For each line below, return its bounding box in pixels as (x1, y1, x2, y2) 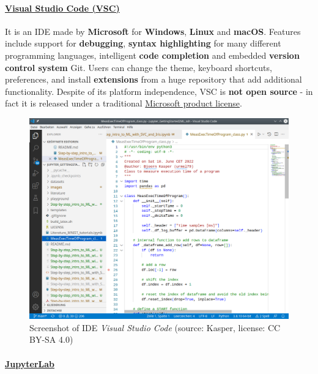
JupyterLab (5, 357, 54, 370)
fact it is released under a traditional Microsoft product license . (5, 97, 242, 110)
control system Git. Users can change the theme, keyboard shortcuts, (5, 61, 272, 73)
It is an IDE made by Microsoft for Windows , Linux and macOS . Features (5, 24, 301, 37)
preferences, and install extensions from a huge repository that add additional (5, 73, 302, 86)
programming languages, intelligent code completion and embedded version (5, 48, 300, 61)
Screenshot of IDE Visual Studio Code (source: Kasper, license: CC (29, 321, 281, 334)
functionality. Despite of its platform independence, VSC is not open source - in (5, 84, 313, 97)
